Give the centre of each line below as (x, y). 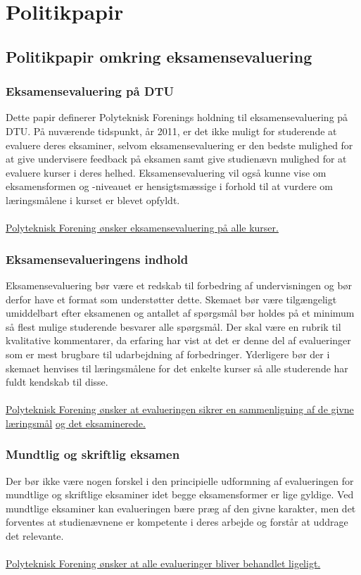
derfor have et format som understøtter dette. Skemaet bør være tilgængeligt (171, 299)
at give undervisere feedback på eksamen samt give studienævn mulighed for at (176, 159)
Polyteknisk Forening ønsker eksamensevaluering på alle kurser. (142, 228)
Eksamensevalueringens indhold (97, 259)
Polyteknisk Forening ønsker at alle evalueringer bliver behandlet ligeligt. (163, 563)
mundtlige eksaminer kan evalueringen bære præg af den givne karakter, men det (181, 508)
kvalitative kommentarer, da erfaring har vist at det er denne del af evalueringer (178, 340)
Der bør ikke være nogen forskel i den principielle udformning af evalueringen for (180, 480)
